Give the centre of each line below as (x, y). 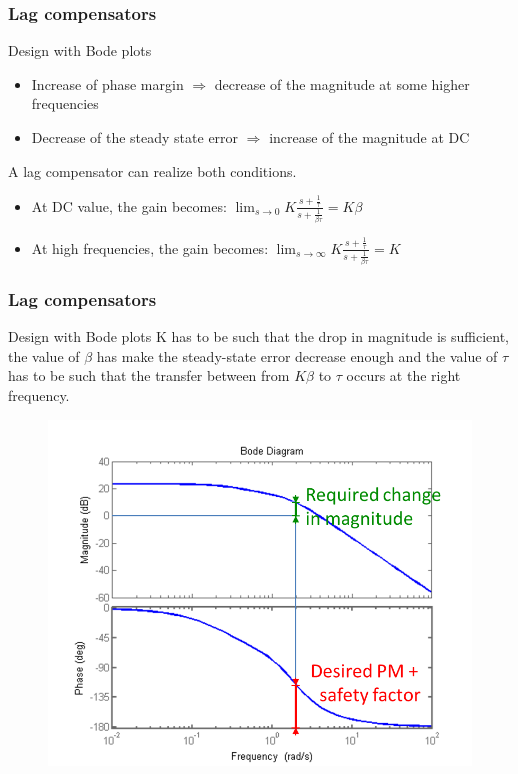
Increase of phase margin (107, 83)
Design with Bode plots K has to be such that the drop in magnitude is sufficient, (258, 336)
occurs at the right (403, 375)
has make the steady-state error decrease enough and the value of (297, 355)
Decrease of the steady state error (135, 137)
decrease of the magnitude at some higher (342, 83)
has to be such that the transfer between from (149, 375)
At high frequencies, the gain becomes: (150, 247)
